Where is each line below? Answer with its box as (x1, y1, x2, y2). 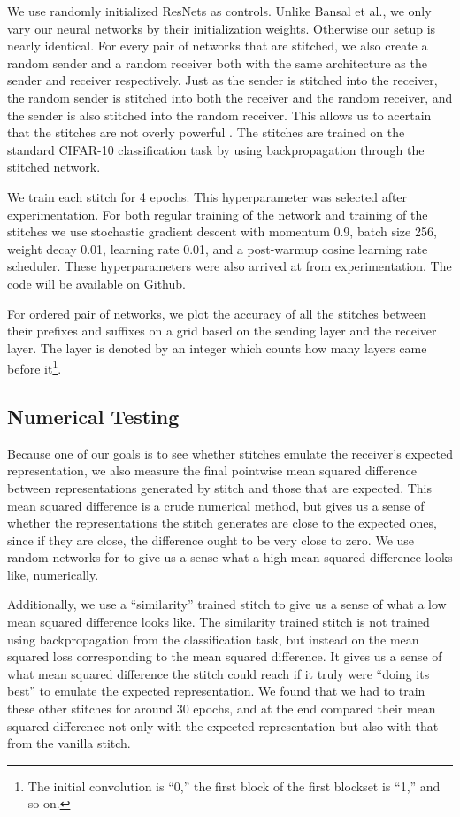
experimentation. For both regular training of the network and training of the (7, 204, 428, 223)
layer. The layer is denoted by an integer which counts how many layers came (7, 338, 427, 357)
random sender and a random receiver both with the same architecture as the (7, 53, 427, 72)
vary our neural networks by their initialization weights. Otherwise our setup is (7, 19, 436, 37)
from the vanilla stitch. (7, 734, 131, 752)
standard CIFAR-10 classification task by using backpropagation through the (7, 140, 425, 158)
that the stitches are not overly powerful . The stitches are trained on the (7, 123, 405, 142)
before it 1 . (7, 357, 62, 377)
